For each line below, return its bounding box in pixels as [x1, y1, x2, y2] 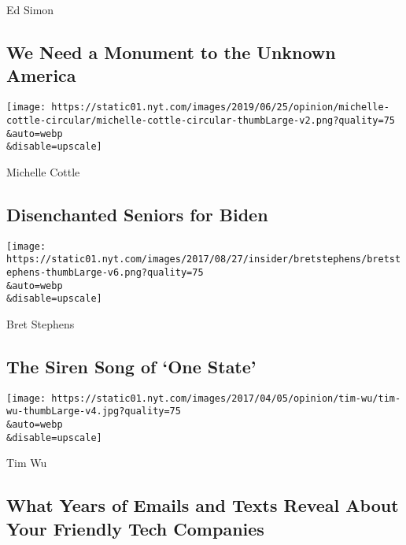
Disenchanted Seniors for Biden [6, 202, 268, 226]
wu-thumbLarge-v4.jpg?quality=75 [6, 406, 181, 417]
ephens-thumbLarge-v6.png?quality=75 [6, 266, 204, 278]
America [6, 63, 76, 87]
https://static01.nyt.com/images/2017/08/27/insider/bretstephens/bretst [6, 254, 401, 265]
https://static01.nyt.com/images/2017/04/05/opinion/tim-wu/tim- [51, 392, 401, 404]
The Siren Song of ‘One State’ [6, 354, 257, 378]
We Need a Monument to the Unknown [6, 39, 336, 64]
